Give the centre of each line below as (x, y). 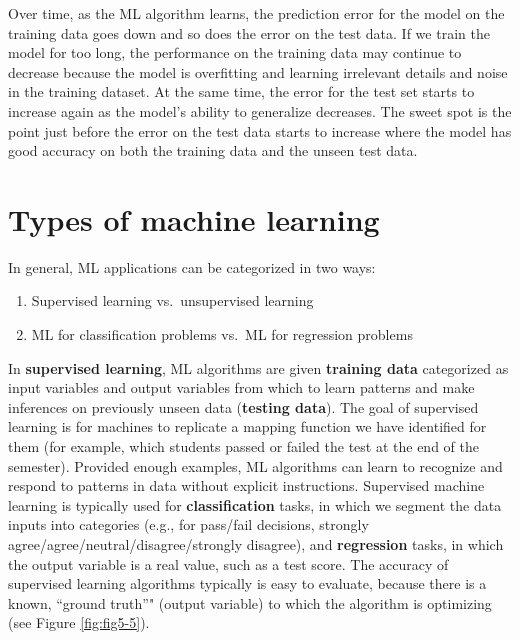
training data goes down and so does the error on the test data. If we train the (249, 32)
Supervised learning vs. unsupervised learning (172, 300)
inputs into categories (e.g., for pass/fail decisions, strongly (188, 524)
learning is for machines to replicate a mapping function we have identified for (247, 426)
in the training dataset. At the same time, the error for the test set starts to (241, 91)
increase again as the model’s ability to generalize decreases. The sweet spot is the (260, 110)
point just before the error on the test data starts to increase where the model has (260, 130)
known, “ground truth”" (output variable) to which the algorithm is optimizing (250, 602)
